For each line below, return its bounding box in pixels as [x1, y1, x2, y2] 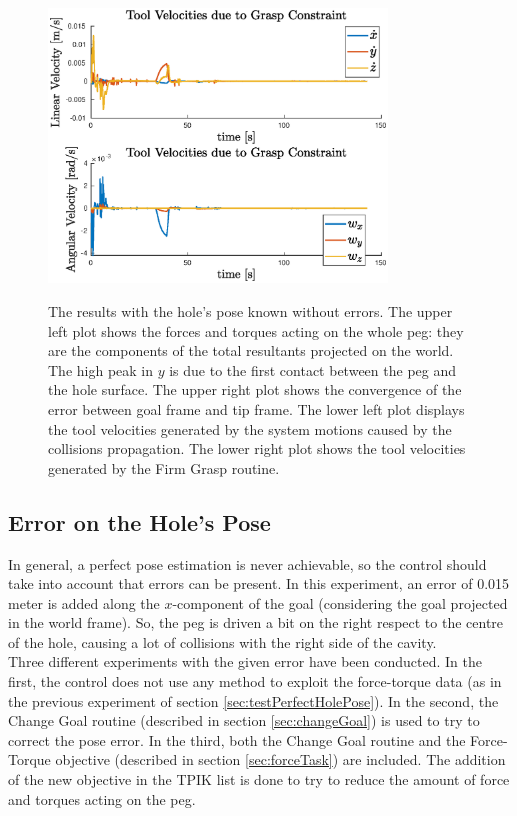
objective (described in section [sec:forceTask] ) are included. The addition [55, 749, 506, 770]
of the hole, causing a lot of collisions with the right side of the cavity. [8, 631, 437, 652]
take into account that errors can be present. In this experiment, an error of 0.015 [8, 573, 510, 594]
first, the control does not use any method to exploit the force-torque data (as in [8, 671, 502, 692]
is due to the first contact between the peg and [169, 359, 456, 380]
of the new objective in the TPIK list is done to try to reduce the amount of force [8, 769, 510, 790]
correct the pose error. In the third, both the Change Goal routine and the [8, 729, 466, 750]
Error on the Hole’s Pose [8, 506, 271, 537]
